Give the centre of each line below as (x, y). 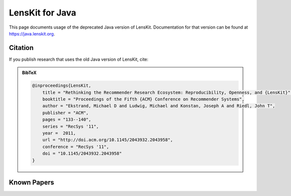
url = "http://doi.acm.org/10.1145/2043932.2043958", (108, 140)
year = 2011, (59, 133)
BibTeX (29, 73)
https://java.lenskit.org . (32, 33)
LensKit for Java (43, 13)
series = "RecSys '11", (71, 126)
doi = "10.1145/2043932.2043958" (82, 154)
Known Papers (32, 182)
